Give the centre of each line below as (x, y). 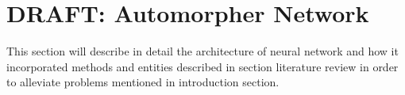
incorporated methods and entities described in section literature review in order (202, 66)
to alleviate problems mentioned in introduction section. (143, 82)
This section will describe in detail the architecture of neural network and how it (202, 51)
